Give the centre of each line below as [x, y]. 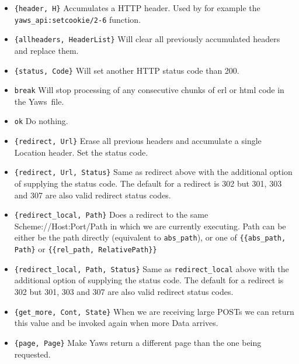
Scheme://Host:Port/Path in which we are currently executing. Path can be [150, 226]
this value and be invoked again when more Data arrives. [116, 323]
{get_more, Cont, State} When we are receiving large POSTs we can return [154, 311]
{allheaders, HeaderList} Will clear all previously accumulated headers [147, 39]
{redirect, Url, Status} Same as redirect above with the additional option [153, 172]
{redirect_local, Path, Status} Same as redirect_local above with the [152, 268]
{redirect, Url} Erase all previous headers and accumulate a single [138, 141]
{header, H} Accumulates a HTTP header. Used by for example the [137, 8]
